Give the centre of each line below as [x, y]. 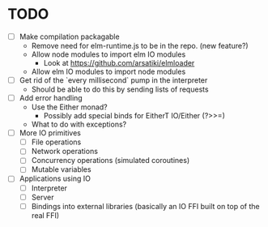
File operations [56, 142]
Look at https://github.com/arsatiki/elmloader [119, 63]
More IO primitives [50, 133]
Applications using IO [55, 178]
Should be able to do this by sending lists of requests [120, 89]
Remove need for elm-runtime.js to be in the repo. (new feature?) [140, 46]
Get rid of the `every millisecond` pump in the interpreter [113, 80]
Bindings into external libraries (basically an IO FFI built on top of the [145, 206]
